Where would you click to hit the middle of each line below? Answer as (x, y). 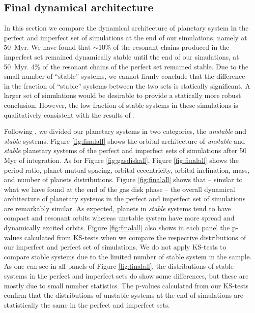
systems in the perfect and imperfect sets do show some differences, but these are (126, 276)
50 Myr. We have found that (47, 47)
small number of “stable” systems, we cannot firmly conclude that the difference (125, 76)
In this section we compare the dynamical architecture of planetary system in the (126, 28)
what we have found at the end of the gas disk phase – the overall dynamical (120, 189)
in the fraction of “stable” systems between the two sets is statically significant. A (127, 85)
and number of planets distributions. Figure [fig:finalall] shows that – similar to (123, 179)
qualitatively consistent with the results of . (70, 114)
